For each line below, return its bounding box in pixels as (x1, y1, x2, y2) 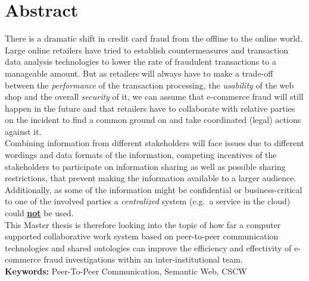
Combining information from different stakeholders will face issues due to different (5, 137, 305, 149)
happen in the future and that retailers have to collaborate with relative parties (5, 102, 295, 114)
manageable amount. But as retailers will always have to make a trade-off (5, 67, 273, 79)
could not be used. (5, 207, 74, 219)
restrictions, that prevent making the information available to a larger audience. (5, 172, 296, 184)
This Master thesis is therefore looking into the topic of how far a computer (5, 218, 281, 231)
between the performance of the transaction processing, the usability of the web (5, 78, 294, 91)
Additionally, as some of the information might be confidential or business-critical (5, 183, 302, 195)
